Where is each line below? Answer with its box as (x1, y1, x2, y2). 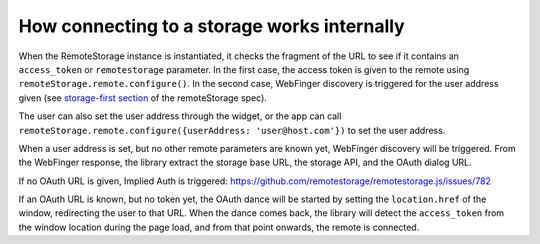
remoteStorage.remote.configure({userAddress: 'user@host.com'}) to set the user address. (18, 124, 446, 136)
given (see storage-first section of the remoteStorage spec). (18, 91, 267, 104)
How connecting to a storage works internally (18, 15, 405, 37)
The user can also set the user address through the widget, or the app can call (18, 110, 342, 122)
